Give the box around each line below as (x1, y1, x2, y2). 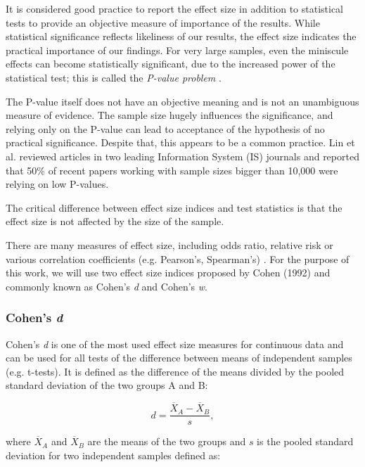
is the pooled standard (257, 434, 354, 449)
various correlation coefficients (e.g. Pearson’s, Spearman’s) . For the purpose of (6, 251, 350, 266)
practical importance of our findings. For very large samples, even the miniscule (6, 42, 349, 57)
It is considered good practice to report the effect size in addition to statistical (6, 1, 344, 15)
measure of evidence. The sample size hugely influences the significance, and (6, 108, 333, 122)
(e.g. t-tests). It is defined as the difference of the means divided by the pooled (6, 364, 345, 378)
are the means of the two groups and (87, 434, 246, 449)
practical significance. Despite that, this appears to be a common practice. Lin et (6, 135, 355, 150)
